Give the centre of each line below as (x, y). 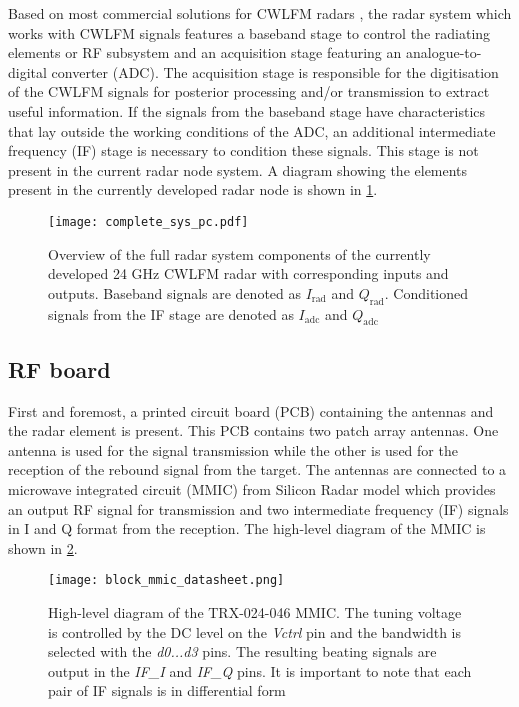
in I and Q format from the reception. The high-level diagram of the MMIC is (247, 528)
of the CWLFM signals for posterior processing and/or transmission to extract (249, 91)
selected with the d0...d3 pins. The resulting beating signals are (242, 651)
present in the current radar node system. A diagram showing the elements (238, 169)
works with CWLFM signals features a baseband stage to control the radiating (249, 32)
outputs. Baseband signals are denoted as (175, 292)
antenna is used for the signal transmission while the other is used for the (233, 449)
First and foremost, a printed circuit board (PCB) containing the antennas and (251, 410)
